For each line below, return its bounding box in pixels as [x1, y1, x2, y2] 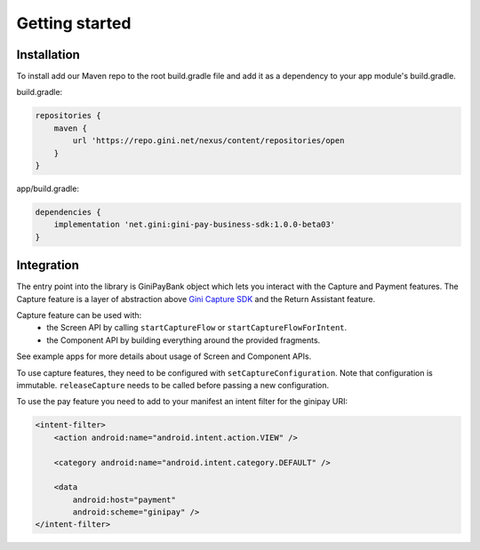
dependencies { [35, 207, 101, 217]
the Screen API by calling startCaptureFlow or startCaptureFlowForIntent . [46, 323, 348, 333]
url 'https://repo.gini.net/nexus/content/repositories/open [72, 136, 345, 146]
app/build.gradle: [16, 183, 80, 194]
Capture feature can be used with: [16, 310, 142, 321]
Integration [16, 258, 80, 273]
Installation [16, 47, 80, 62]
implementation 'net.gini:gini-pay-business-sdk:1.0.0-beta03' [53, 219, 336, 230]
